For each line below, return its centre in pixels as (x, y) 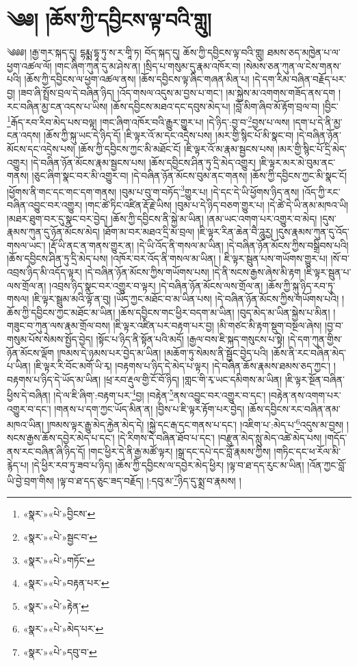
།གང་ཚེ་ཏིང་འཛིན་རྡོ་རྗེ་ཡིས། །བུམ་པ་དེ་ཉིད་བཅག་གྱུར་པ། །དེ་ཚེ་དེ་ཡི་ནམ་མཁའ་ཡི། (217, 204)
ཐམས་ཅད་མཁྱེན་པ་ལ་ (304, 52)
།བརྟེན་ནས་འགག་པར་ (305, 395)
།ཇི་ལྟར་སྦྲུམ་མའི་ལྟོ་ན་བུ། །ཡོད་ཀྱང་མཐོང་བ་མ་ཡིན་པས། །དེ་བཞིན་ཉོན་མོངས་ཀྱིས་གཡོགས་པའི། (185, 299)
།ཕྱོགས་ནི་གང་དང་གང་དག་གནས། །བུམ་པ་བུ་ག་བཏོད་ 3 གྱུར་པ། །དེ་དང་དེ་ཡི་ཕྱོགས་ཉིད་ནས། (153, 190)
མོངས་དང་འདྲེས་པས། (41, 148)
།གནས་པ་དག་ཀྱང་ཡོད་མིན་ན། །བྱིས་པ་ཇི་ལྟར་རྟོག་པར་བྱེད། (149, 408)
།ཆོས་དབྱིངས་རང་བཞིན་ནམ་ (294, 408)
